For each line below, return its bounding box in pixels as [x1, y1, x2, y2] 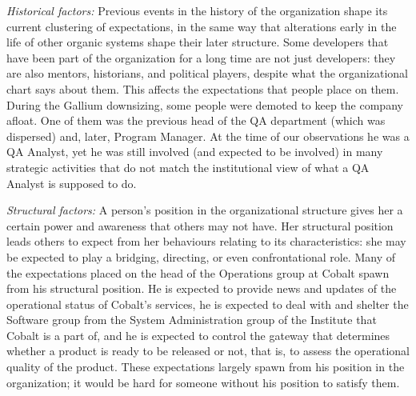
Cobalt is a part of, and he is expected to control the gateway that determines [6, 326, 390, 343]
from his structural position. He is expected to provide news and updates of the [6, 280, 397, 297]
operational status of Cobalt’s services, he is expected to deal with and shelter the [6, 295, 409, 312]
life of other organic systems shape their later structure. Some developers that [6, 34, 389, 50]
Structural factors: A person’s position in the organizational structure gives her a [6, 202, 403, 218]
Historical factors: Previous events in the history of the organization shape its [6, 2, 388, 18]
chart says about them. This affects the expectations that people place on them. [6, 80, 399, 97]
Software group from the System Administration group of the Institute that [6, 311, 377, 328]
